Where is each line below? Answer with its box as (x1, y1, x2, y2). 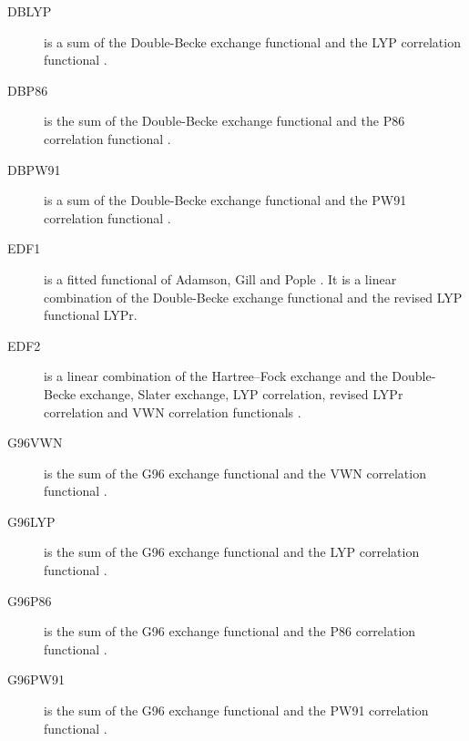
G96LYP (7, 511, 56, 530)
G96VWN (7, 433, 63, 452)
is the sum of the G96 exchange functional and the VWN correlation (44, 463, 426, 482)
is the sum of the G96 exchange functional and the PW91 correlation (44, 701, 429, 720)
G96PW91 (7, 670, 65, 689)
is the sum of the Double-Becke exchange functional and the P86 (44, 111, 405, 130)
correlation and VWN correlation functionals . (44, 402, 301, 421)
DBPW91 (7, 160, 61, 179)
